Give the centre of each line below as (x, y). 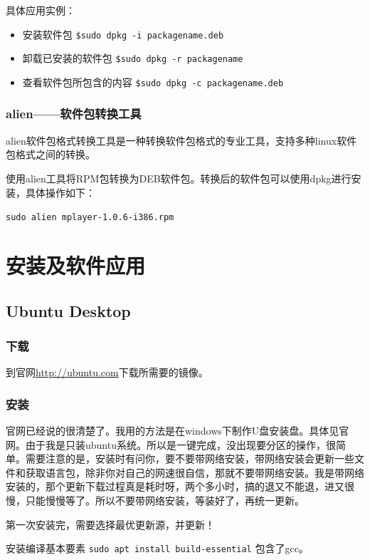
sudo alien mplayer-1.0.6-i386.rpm (90, 218)
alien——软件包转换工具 (74, 114)
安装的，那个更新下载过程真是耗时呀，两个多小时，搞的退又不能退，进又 (175, 486)
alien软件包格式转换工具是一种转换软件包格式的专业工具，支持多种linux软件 (181, 140)
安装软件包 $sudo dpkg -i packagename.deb (123, 34)
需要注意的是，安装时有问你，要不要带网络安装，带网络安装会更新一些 (190, 458)
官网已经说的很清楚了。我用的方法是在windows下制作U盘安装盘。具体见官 (178, 430)
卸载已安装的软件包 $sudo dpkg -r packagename (133, 58)
